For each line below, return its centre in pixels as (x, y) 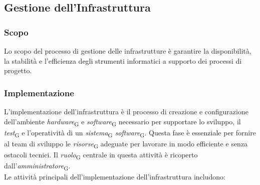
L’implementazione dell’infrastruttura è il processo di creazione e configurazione (126, 111)
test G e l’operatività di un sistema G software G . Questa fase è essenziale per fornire (130, 133)
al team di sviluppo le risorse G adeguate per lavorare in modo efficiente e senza (126, 144)
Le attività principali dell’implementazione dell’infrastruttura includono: (115, 177)
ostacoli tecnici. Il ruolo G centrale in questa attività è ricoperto (101, 155)
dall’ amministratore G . (37, 166)
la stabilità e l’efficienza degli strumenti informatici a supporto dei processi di (123, 60)
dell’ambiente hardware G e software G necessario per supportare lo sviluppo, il (122, 122)
